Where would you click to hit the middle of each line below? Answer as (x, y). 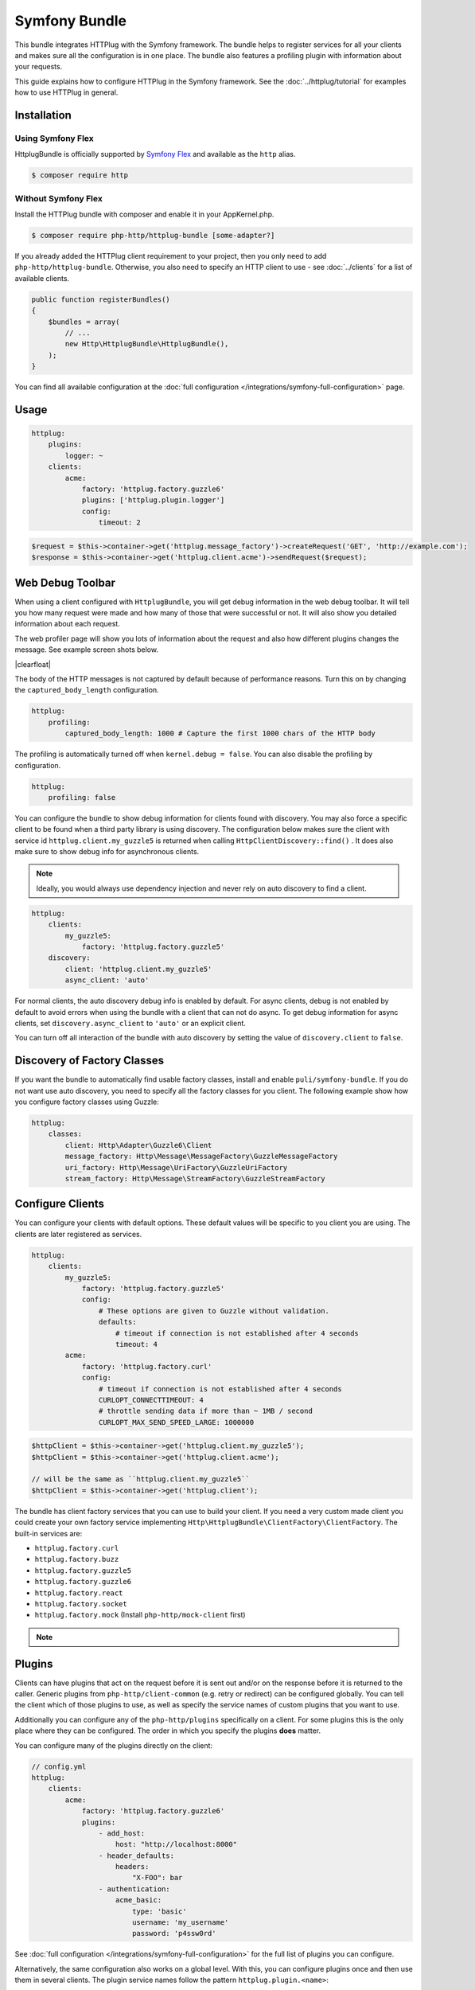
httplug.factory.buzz (77, 1559)
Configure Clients (60, 1204)
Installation (43, 115)
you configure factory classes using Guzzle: (87, 1102)
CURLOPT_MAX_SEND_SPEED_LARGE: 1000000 (176, 1422)
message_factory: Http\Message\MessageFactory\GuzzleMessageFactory (201, 1157)
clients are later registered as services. (78, 1234)
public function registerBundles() (101, 299)
